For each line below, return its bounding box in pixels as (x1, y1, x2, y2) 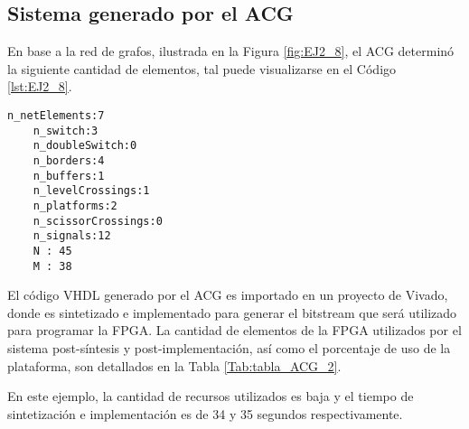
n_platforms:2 (33, 199, 117, 212)
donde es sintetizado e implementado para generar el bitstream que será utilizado (7, 303, 457, 322)
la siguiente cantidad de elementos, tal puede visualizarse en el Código (7, 59, 397, 78)
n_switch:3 (33, 124, 98, 137)
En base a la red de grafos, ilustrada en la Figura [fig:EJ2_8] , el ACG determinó (7, 42, 455, 61)
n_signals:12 (33, 229, 111, 243)
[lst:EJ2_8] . (7, 77, 72, 96)
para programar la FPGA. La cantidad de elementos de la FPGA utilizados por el (7, 321, 462, 340)
